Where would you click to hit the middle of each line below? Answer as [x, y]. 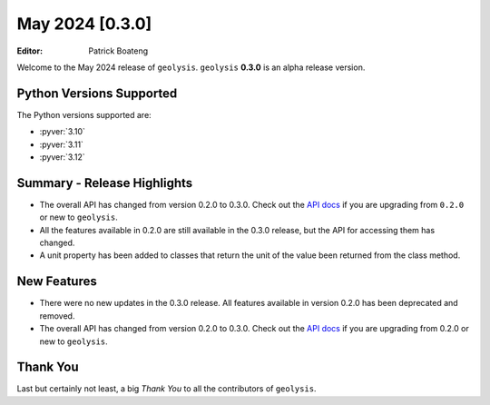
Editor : [30, 51]
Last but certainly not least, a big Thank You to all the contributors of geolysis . [167, 389]
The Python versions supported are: [84, 114]
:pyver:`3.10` [62, 132]
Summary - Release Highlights [105, 183]
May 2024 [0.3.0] [84, 24]
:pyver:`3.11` [61, 144]
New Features [57, 282]
